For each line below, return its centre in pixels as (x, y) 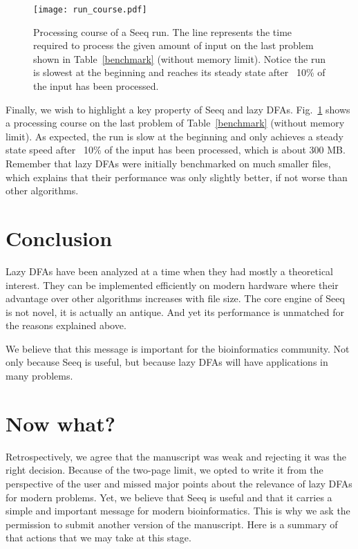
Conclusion (59, 238)
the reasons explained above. (66, 325)
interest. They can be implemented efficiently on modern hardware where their (172, 285)
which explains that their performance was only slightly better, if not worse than (177, 177)
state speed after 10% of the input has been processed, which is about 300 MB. (176, 150)
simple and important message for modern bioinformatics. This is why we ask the (178, 511)
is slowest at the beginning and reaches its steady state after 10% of (179, 72)
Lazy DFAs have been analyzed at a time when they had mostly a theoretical (170, 271)
